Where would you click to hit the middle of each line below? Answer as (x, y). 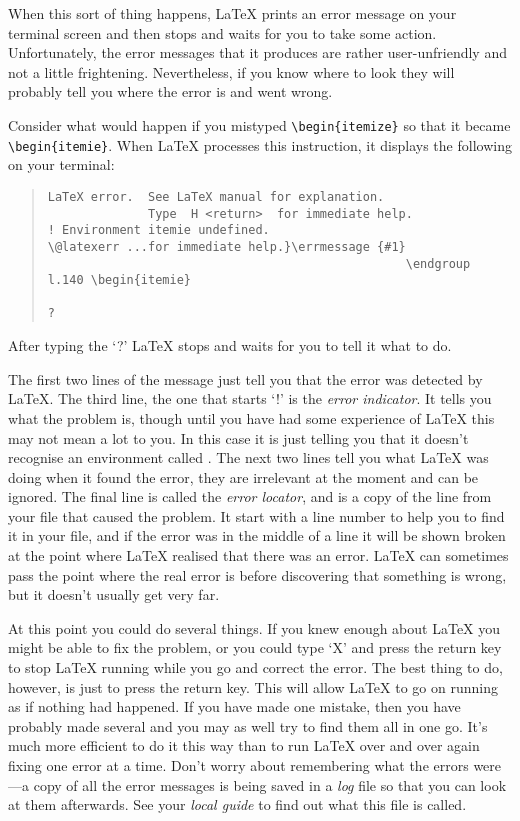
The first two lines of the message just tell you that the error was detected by (245, 378)
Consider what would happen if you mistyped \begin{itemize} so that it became (259, 124)
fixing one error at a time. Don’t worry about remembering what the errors (238, 765)
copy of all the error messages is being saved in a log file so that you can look (270, 784)
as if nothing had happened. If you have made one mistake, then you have (234, 706)
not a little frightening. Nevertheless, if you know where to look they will (231, 71)
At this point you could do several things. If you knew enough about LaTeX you (254, 627)
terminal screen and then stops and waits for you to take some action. (222, 32)
